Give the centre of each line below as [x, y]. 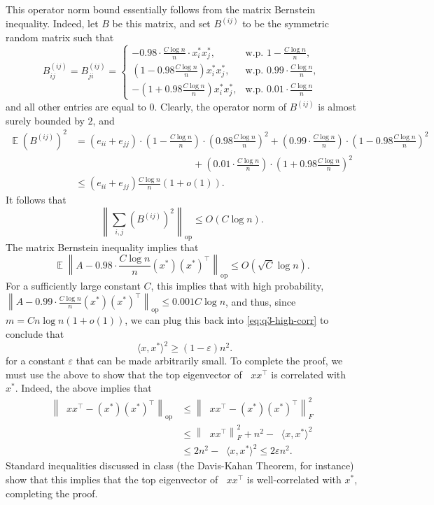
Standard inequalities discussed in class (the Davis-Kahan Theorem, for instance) [180, 465]
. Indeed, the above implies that [83, 388]
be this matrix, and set [161, 23]
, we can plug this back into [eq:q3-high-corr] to [227, 320]
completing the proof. [52, 493]
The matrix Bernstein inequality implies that [102, 247]
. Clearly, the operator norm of [220, 107]
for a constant [35, 361]
